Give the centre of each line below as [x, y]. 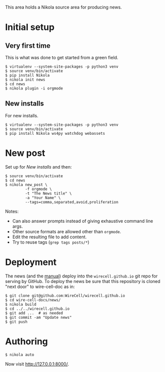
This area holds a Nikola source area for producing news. [64, 7]
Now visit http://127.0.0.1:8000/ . [37, 364]
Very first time [28, 46]
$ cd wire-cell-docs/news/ [33, 300]
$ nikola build [21, 304]
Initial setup [30, 27]
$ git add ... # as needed [34, 313]
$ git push [16, 322]
